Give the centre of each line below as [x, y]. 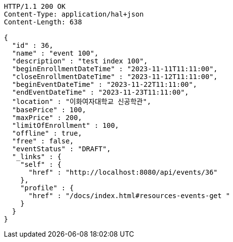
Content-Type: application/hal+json [74, 14]
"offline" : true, [47, 133]
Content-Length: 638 [43, 22]
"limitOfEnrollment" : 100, [66, 125]
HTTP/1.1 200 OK [35, 6]
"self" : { [41, 164]
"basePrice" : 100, [49, 110]
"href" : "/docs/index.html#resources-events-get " [129, 196]
